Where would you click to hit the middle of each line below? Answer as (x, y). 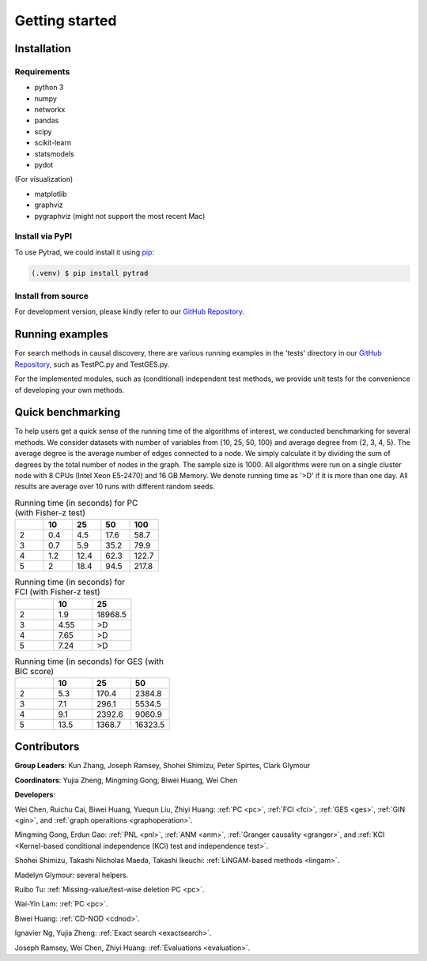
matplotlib (51, 194)
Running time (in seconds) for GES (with (89, 661)
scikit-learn (53, 143)
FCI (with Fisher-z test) (57, 592)
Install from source (51, 296)
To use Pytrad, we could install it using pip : (84, 252)
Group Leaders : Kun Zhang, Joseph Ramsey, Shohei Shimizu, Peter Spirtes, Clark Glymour (162, 766)
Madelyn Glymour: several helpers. (72, 875)
